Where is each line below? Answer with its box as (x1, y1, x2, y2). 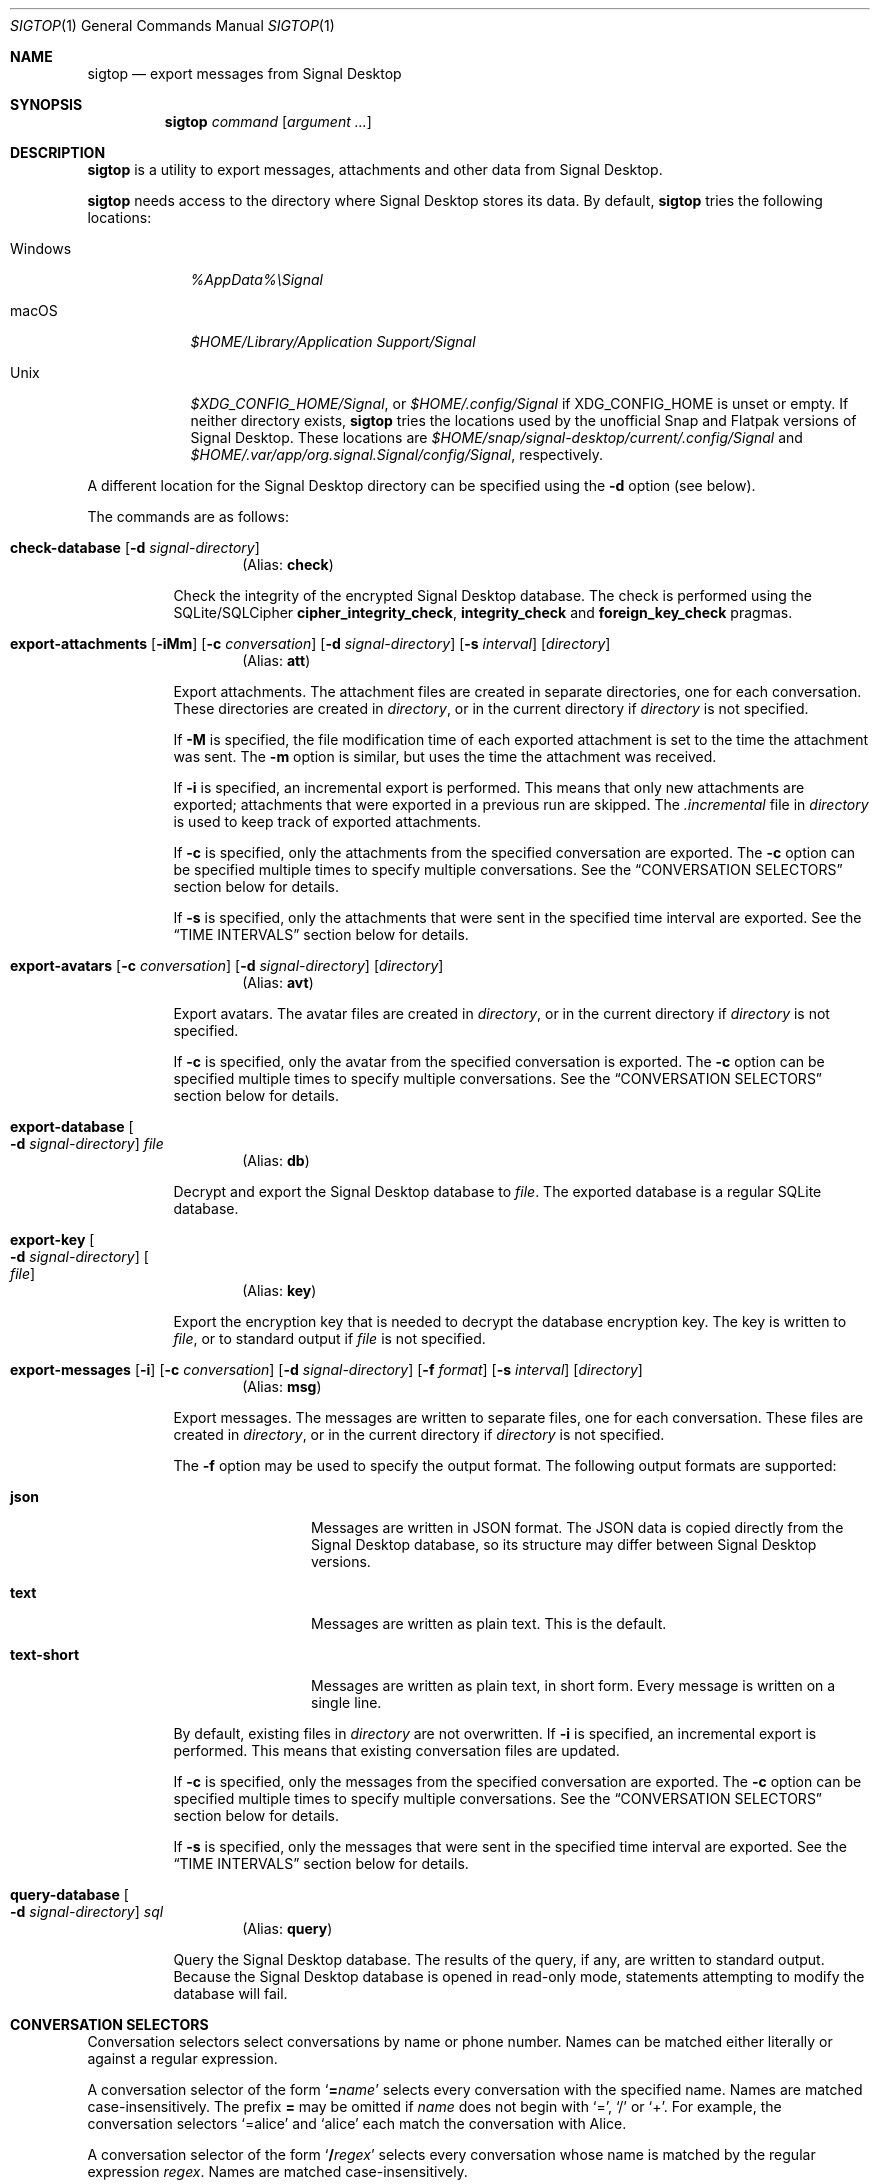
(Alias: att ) (242, 652, 311, 669)
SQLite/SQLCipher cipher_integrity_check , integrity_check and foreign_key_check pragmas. (173, 604, 793, 621)
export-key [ (10, 1231, 95, 1248)
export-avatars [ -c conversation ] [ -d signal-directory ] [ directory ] (10, 957, 444, 974)
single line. (311, 1694, 382, 1711)
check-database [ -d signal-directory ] (10, 539, 260, 556)
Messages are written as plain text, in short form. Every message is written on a (311, 1677, 836, 1694)
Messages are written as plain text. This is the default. (311, 1615, 667, 1632)
